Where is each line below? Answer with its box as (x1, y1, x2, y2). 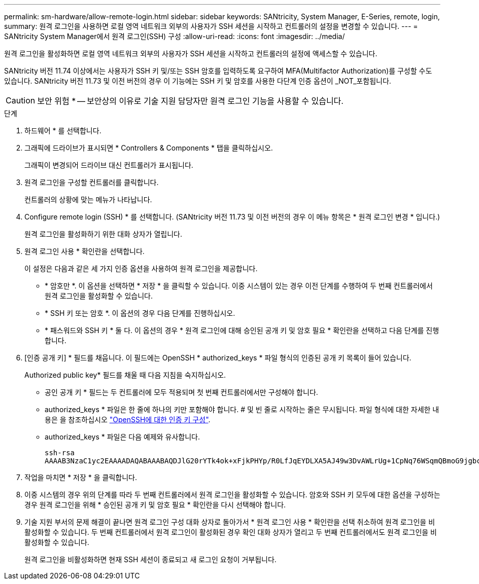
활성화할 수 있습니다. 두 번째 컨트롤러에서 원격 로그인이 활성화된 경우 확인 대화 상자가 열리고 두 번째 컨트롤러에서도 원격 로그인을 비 (24, 528, 437, 536)
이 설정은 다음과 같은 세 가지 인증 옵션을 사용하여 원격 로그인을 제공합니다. (24, 264, 258, 273)
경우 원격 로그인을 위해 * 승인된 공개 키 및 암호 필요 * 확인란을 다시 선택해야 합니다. (24, 500, 286, 509)
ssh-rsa (45, 449, 75, 457)
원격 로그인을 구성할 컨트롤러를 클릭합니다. (24, 178, 159, 187)
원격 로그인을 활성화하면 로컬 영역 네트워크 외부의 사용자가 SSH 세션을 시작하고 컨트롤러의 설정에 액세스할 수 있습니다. (4, 49, 378, 58)
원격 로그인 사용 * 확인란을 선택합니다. (24, 247, 145, 255)
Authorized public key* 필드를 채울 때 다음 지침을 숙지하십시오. (24, 371, 226, 379)
